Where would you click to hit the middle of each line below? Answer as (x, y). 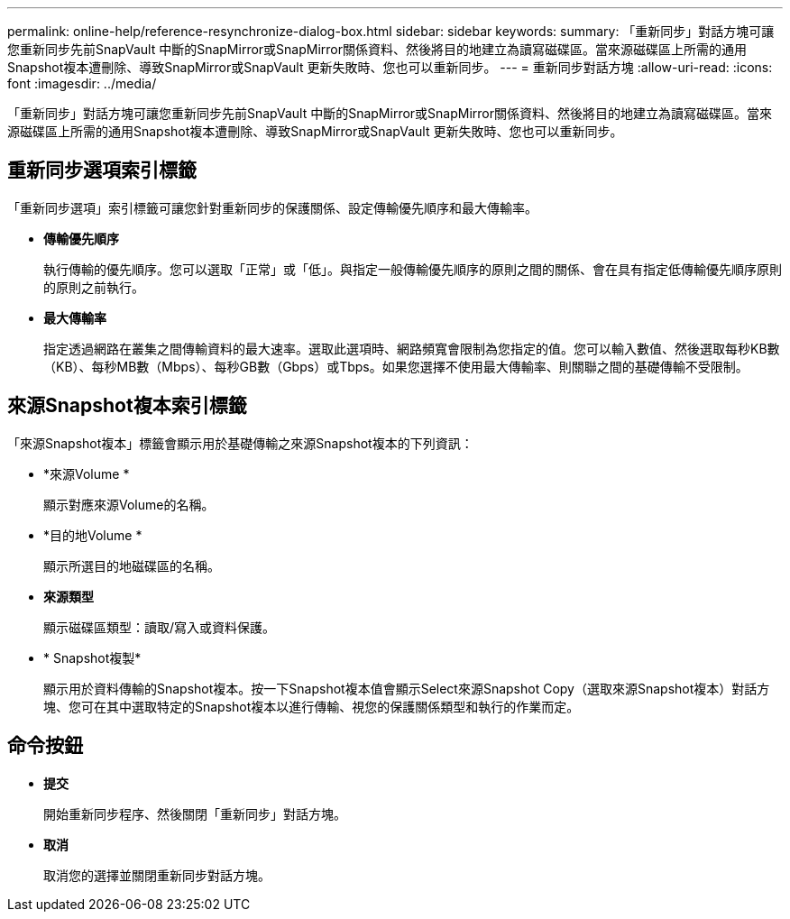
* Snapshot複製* (92, 657)
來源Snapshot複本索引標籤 (127, 406)
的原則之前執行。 (94, 287)
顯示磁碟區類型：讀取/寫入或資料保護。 (160, 627)
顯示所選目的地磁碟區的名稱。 (132, 565)
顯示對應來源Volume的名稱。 (129, 504)
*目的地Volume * (93, 535)
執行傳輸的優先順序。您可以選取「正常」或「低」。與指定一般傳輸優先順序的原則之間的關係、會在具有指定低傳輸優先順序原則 (413, 269)
